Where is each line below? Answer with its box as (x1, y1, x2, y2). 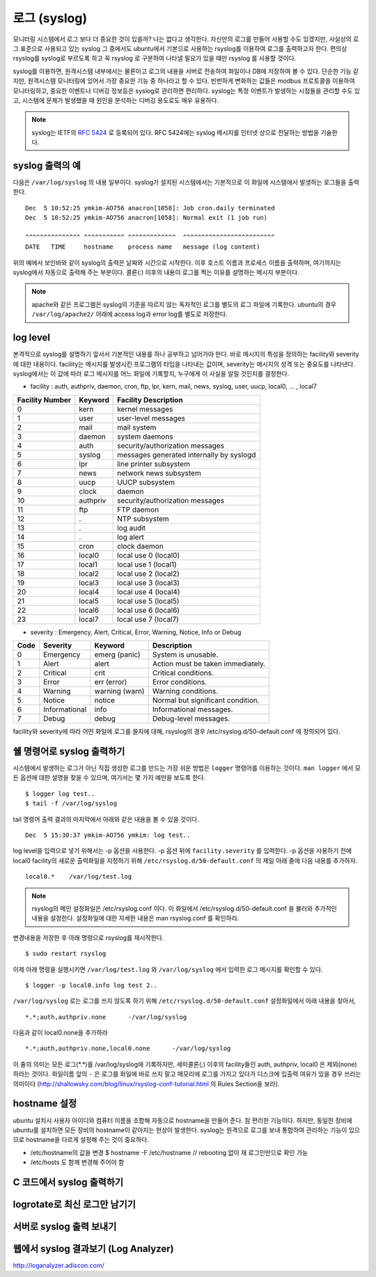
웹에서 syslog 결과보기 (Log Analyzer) (13, 1243, 174, 1255)
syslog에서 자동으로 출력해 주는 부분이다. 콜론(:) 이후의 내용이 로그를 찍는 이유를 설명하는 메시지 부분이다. (13, 268, 299, 276)
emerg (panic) (94, 650, 141, 659)
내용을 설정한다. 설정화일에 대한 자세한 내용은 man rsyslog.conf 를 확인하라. (31, 914, 240, 923)
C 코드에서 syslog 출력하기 (13, 1176, 124, 1188)
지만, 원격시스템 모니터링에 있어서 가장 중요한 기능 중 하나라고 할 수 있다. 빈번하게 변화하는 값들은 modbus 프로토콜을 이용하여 (13, 77, 355, 85)
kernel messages (117, 404, 173, 414)
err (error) (94, 677, 127, 687)
